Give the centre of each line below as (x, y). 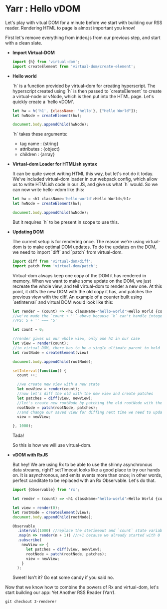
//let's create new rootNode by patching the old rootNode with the (90, 403)
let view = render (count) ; (40, 343)
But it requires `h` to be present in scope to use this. (66, 222)
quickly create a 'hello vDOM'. (43, 102)
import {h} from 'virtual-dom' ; (46, 62)
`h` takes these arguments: (40, 134)
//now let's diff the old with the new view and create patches (85, 394)
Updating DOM (28, 232)
